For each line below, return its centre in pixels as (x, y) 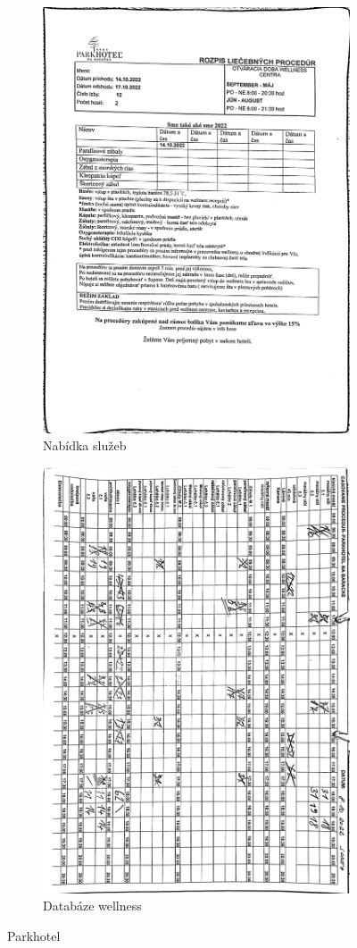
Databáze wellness (92, 906)
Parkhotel (34, 935)
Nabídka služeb (85, 445)
